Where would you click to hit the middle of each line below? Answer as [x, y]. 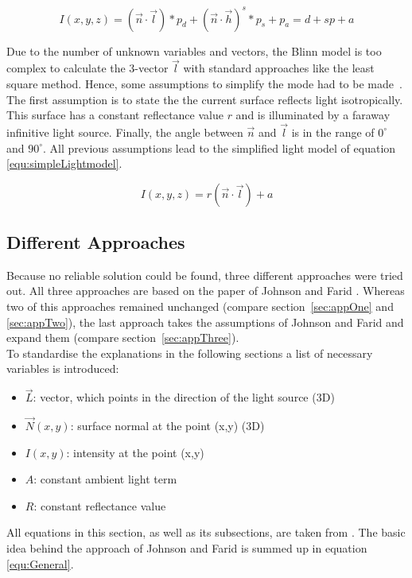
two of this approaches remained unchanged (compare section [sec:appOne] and [200, 306]
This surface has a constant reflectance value [115, 115]
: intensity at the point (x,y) [135, 452]
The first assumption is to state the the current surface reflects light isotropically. [205, 99]
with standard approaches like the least [279, 68]
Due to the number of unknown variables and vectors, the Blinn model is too [194, 50]
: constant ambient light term [105, 479]
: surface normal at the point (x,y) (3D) [167, 426]
